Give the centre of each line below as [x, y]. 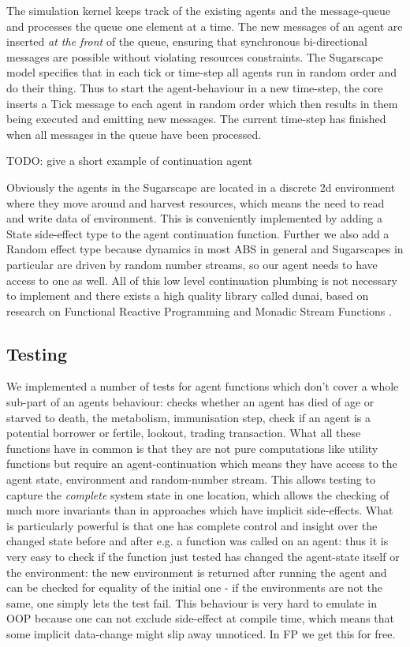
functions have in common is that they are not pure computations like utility [192, 448]
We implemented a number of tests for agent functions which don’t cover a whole [203, 386]
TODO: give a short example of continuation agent [130, 161]
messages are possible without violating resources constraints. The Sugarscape [195, 56]
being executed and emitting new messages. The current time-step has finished [196, 119]
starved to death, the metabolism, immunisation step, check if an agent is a [188, 417]
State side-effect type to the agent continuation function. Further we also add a [198, 233]
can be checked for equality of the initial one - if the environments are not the [194, 587]
